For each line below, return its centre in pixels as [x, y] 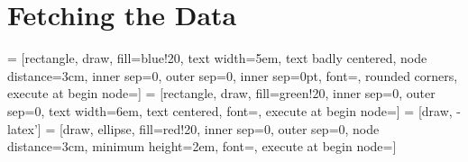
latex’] [24, 128]
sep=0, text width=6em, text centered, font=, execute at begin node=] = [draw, [230, 110]
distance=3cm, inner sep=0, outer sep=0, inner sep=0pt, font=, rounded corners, [233, 75]
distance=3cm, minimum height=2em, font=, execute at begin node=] [202, 146]
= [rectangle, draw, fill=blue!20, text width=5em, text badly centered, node [217, 58]
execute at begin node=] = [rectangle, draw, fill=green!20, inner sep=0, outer [221, 93]
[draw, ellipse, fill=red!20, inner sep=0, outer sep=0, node [219, 128]
